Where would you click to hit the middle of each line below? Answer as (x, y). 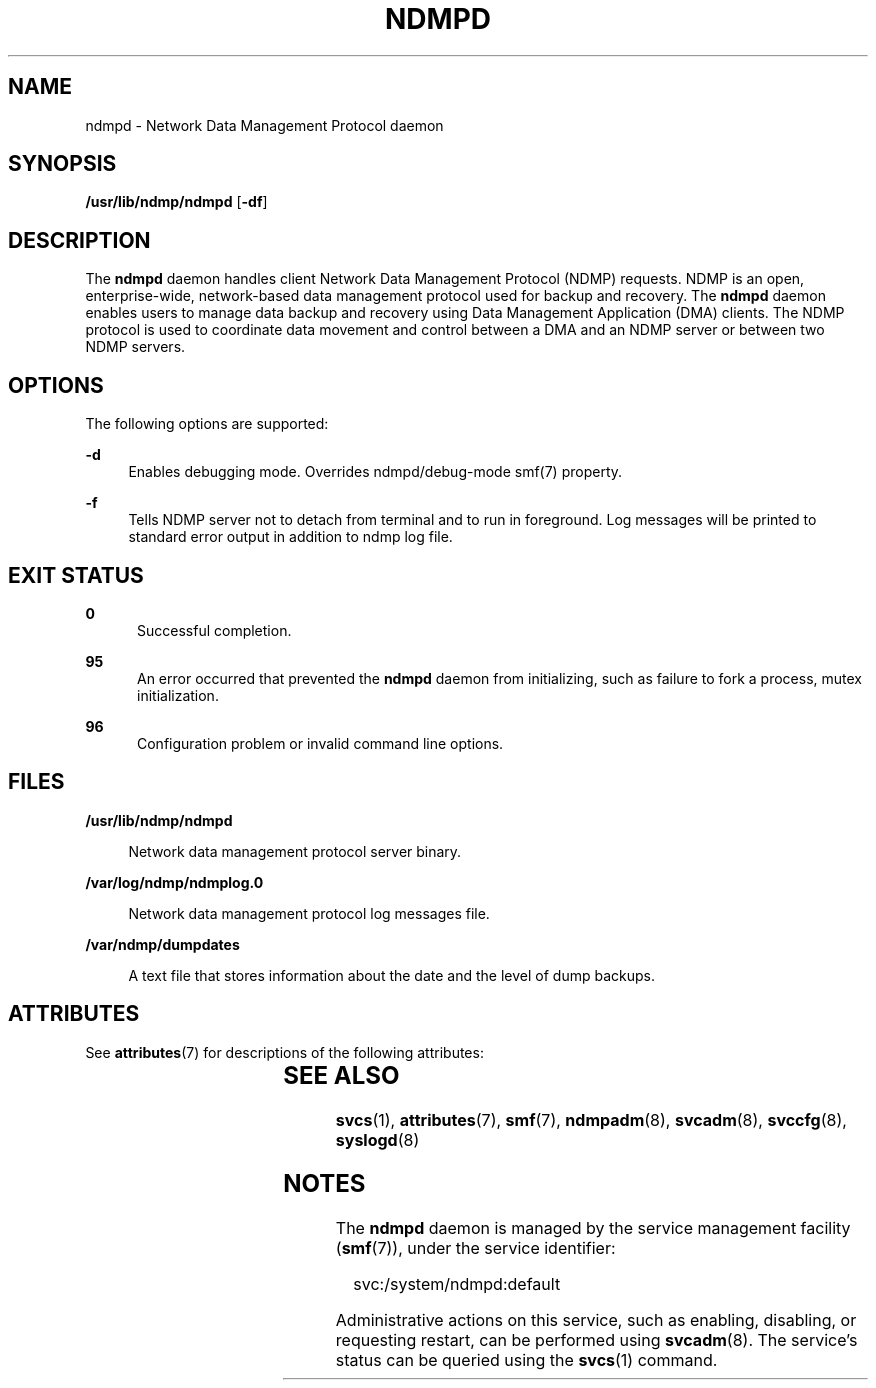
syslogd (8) (377, 1139)
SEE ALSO (341, 1075)
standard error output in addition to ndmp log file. (290, 537)
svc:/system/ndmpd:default (457, 1284)
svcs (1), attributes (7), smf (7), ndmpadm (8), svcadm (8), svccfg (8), (591, 1119)
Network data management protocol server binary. (295, 851)
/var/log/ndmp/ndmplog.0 (174, 882)
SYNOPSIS (62, 164)
